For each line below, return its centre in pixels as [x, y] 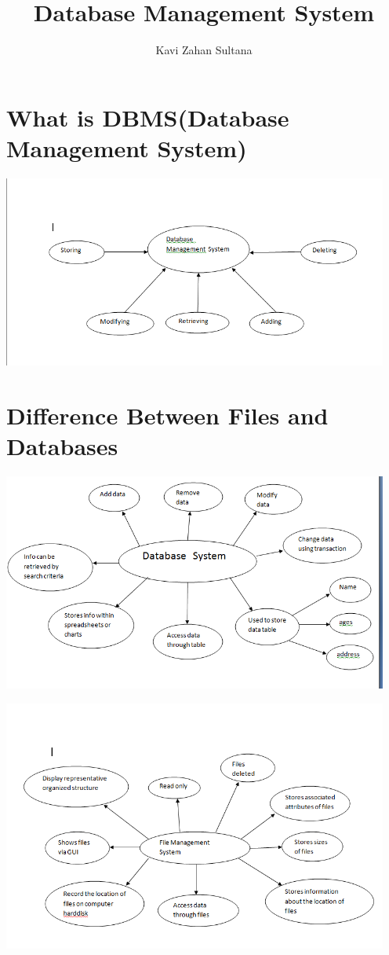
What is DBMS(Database [148, 117]
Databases [62, 446]
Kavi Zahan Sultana [204, 50]
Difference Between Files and [167, 415]
